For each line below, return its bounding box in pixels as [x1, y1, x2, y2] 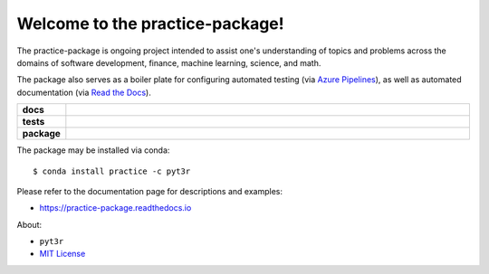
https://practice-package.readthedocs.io [39, 203, 192, 213]
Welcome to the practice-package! [16, 14, 284, 33]
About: [16, 219, 43, 230]
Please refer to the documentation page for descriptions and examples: [16, 185, 283, 196]
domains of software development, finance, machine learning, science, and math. [16, 57, 321, 68]
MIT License [39, 249, 86, 260]
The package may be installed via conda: [16, 145, 170, 156]
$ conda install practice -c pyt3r [33, 165, 191, 176]
